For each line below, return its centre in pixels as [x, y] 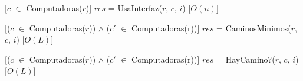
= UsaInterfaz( [135, 8]
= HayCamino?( [246, 59]
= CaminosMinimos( [254, 27]
